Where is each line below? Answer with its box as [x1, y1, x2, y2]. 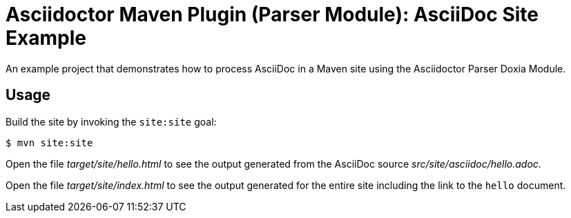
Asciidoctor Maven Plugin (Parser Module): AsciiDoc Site [6, 3, 539, 26]
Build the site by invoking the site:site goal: [6, 115, 217, 128]
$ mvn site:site [6, 137, 93, 148]
